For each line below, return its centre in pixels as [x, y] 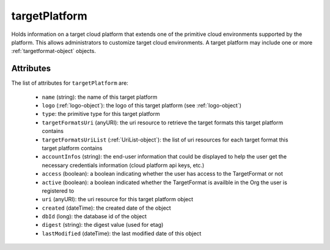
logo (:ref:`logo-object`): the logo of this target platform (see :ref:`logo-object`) [141, 105]
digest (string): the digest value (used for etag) [103, 225]
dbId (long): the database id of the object [94, 216]
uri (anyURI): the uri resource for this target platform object [118, 199]
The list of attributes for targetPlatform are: [70, 83]
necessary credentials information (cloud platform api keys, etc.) [123, 165]
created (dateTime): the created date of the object [106, 208]
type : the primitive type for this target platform [101, 114]
